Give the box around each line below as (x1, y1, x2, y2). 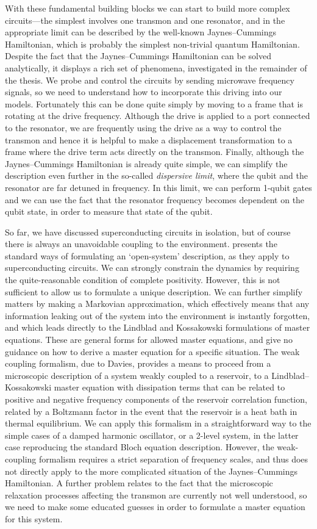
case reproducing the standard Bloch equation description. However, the (5, 441, 274, 453)
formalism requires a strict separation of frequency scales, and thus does (39, 452, 308, 465)
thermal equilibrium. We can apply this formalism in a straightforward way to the (5, 417, 312, 430)
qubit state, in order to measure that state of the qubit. (5, 205, 213, 218)
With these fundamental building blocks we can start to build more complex (5, 2, 290, 14)
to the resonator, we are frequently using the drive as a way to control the (5, 121, 282, 134)
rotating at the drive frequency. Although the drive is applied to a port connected (5, 109, 310, 122)
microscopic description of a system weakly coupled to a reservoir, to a (5, 369, 269, 381)
